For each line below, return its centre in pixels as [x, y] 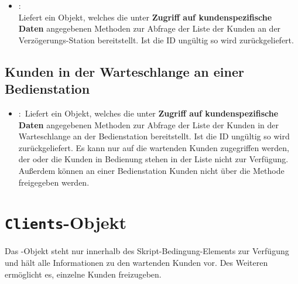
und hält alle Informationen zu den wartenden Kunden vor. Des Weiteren [136, 262]
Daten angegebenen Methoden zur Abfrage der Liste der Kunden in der [148, 124]
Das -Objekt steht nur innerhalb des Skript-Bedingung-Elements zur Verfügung [147, 251]
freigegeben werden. [54, 182]
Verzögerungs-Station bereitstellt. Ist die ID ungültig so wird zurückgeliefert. [156, 40]
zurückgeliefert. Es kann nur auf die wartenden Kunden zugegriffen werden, [154, 147]
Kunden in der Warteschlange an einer [124, 71]
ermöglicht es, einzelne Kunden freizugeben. [83, 274]
